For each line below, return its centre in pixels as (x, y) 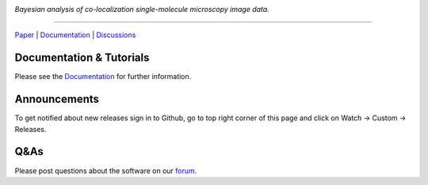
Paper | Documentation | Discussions (75, 35)
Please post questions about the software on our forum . (106, 171)
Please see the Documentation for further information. (103, 77)
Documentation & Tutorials (82, 58)
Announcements (57, 99)
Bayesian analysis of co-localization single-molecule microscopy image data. (142, 9)
